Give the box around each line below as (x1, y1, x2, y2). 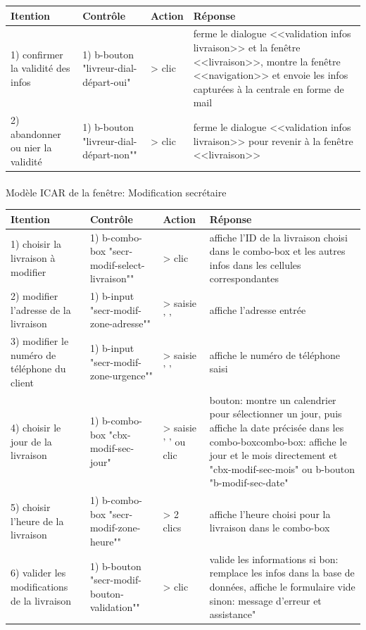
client (11, 375, 34, 389)
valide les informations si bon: (209, 551, 339, 566)
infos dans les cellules (209, 257, 301, 272)
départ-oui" (82, 74, 131, 89)
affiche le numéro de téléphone (209, 347, 340, 362)
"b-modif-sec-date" (209, 475, 289, 490)
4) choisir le (11, 420, 61, 435)
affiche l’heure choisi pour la (209, 506, 331, 521)
